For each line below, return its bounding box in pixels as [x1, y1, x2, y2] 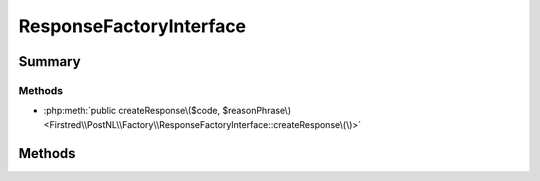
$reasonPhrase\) [221, 105, 292, 117]
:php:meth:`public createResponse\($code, [43, 105, 220, 117]
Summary [18, 53, 81, 70]
